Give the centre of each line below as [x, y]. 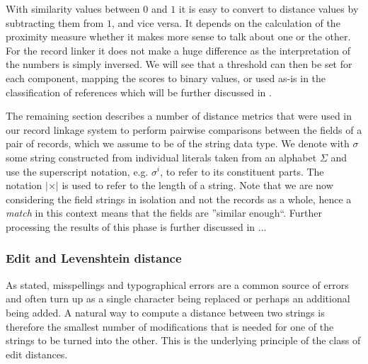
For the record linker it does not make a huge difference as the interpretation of [178, 50]
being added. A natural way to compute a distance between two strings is [165, 312]
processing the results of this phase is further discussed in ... [136, 226]
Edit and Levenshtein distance [94, 258]
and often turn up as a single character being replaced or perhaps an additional [178, 298]
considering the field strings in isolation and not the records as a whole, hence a [179, 199]
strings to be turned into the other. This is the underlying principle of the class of [183, 340]
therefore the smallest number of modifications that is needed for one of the [170, 326]
